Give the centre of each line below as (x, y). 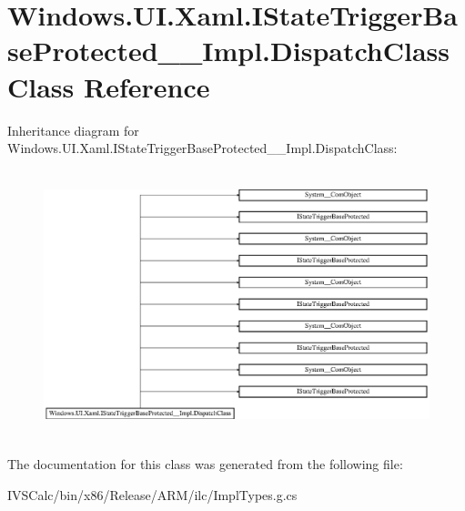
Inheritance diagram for (73, 130)
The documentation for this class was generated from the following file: (205, 463)
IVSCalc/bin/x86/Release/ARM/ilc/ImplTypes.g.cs (152, 494)
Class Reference (109, 86)
